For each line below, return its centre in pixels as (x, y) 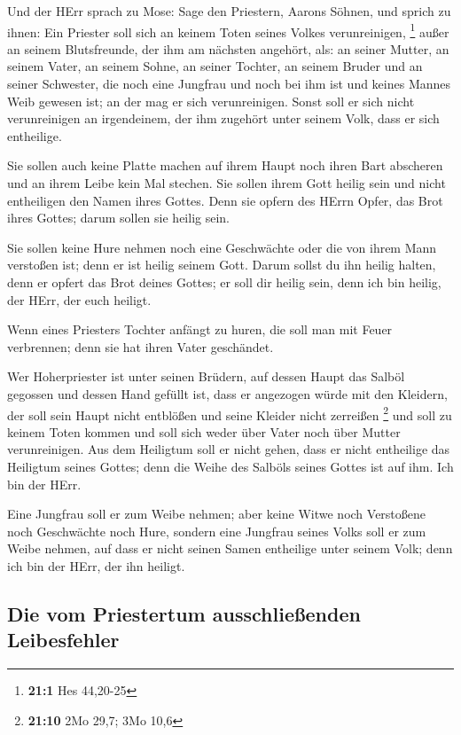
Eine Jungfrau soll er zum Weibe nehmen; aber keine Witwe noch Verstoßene (217, 514)
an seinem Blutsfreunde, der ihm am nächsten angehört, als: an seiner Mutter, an (228, 48)
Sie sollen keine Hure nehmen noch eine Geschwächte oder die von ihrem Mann (222, 247)
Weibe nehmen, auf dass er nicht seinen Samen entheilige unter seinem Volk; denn (230, 548)
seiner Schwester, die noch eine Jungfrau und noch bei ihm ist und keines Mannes (229, 84)
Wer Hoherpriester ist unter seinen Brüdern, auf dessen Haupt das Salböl (206, 376)
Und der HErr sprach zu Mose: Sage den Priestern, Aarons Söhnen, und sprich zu (229, 11)
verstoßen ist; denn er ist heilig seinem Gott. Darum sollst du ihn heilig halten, (222, 265)
